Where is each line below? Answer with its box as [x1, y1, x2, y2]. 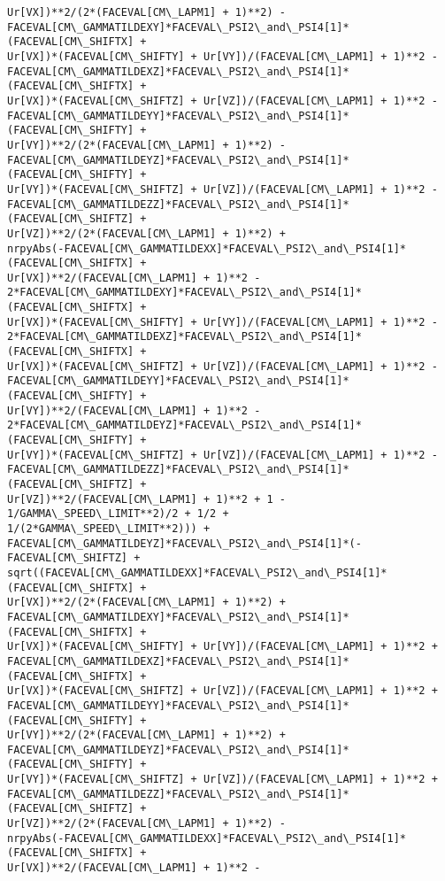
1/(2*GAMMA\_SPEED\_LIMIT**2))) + [7, 522, 211, 535]
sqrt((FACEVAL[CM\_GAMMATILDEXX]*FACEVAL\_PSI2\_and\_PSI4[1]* [7, 566, 387, 579]
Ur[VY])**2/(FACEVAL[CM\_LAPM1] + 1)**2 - [7, 404, 261, 417]
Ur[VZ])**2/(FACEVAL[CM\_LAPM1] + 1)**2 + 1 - [7, 492, 286, 506]
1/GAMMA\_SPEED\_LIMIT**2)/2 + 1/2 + [7, 507, 229, 521]
